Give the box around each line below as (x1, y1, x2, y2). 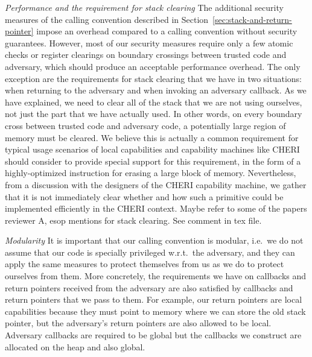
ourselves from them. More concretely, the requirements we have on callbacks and (5, 270, 307, 282)
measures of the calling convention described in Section (5, 13, 209, 25)
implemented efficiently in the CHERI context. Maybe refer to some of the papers (5, 202, 307, 215)
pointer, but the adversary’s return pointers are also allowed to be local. (5, 317, 272, 329)
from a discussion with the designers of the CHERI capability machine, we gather (5, 178, 307, 191)
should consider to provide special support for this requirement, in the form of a (5, 154, 301, 167)
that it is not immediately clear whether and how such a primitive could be (5, 190, 284, 203)
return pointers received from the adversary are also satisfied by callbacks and (5, 281, 293, 294)
